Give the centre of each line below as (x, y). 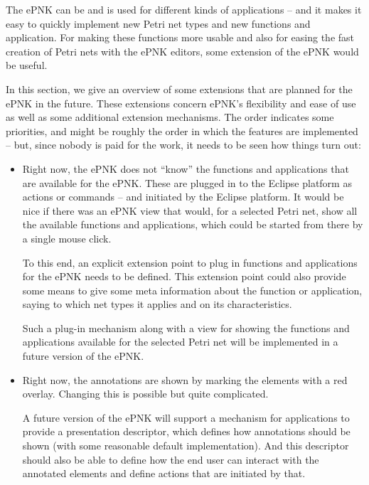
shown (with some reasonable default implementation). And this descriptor (186, 446)
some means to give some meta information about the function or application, (192, 290)
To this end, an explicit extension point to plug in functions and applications (190, 262)
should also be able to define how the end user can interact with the (171, 459)
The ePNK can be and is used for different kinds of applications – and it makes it (184, 9)
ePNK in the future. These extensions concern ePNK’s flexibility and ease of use (181, 103)
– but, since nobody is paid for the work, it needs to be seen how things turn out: (183, 145)
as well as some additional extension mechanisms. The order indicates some (170, 117)
